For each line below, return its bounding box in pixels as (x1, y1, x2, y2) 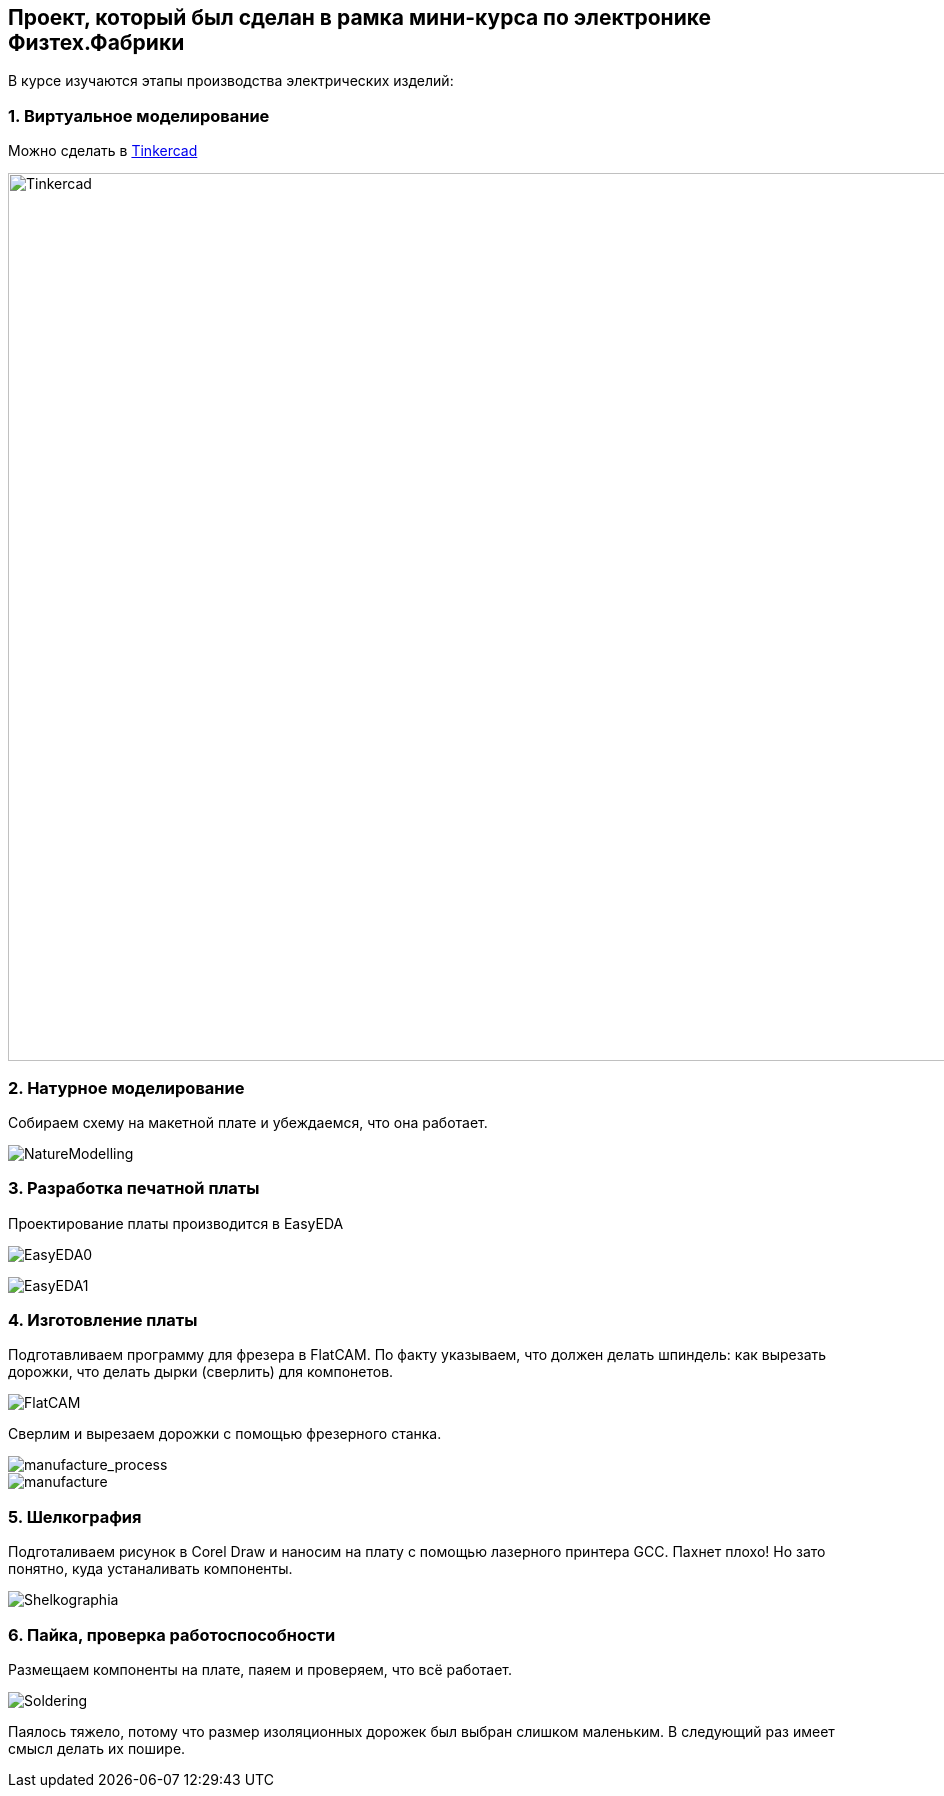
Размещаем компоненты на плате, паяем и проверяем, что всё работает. (8, 1660, 513, 1678)
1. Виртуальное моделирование (8, 105, 270, 126)
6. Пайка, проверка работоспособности (8, 1624, 336, 1645)
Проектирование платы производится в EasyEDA (8, 1214, 344, 1232)
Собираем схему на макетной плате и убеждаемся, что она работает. (8, 1113, 488, 1131)
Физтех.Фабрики (8, 30, 185, 55)
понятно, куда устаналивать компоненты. (8, 1560, 293, 1578)
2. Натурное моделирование (8, 1077, 245, 1098)
